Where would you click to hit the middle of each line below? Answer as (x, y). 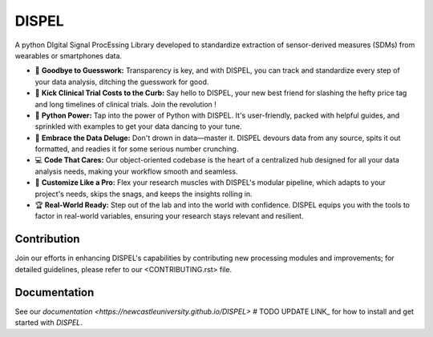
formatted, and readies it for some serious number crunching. (137, 149)
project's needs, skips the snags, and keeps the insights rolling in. (144, 194)
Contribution (47, 239)
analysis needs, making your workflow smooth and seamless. (136, 171)
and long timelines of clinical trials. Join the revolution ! (125, 104)
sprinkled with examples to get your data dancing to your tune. (138, 126)
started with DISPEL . (49, 323)
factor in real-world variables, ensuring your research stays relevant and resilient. (169, 216)
